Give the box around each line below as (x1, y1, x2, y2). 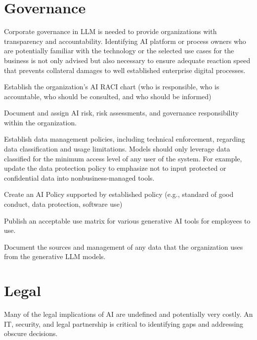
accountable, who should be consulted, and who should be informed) (4, 91, 212, 101)
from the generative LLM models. (4, 251, 106, 262)
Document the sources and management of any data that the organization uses (4, 241, 243, 252)
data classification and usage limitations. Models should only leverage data (4, 144, 230, 154)
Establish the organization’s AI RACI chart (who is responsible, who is (4, 81, 219, 92)
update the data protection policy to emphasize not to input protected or (4, 163, 226, 173)
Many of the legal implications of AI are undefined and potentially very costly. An (4, 309, 253, 319)
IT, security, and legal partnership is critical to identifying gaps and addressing (4, 318, 244, 329)
